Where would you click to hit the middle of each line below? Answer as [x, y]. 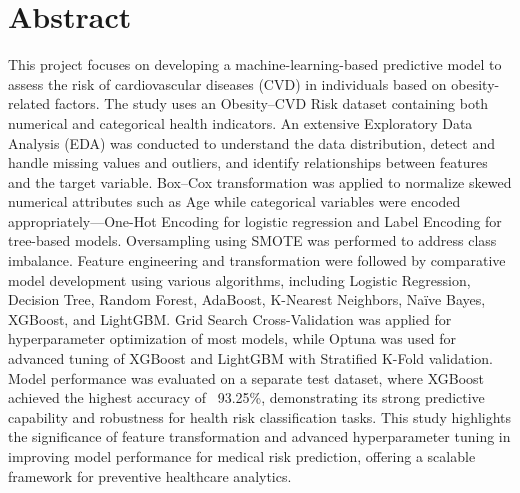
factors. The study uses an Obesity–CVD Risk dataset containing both [271, 103]
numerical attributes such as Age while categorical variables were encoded [234, 201]
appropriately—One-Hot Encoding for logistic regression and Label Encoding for [255, 220]
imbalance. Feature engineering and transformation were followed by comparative [257, 260]
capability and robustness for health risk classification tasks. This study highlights [260, 416]
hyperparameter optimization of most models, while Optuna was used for [232, 338]
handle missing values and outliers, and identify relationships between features [248, 162]
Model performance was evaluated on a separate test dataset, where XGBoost [246, 377]
